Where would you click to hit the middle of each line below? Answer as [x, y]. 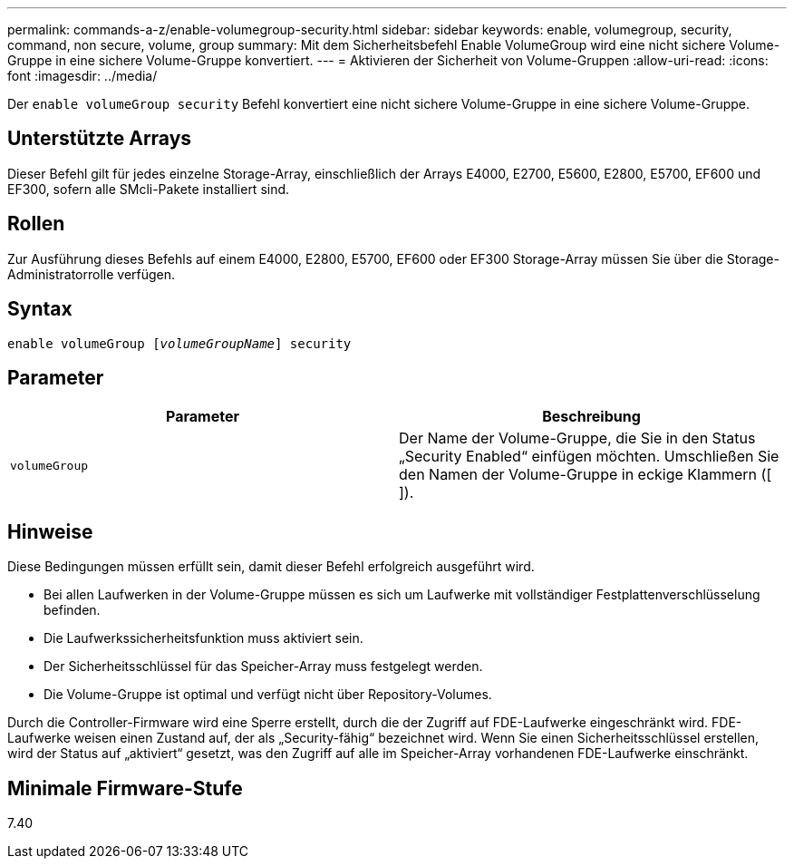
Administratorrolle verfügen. [92, 274]
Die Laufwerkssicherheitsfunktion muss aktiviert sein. [203, 638]
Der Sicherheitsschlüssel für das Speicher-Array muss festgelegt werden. [263, 667]
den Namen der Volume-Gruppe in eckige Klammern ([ [586, 475]
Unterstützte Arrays [100, 139]
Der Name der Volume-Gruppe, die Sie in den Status [577, 438]
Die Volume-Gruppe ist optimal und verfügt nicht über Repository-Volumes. [268, 695]
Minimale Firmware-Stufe [125, 788]
